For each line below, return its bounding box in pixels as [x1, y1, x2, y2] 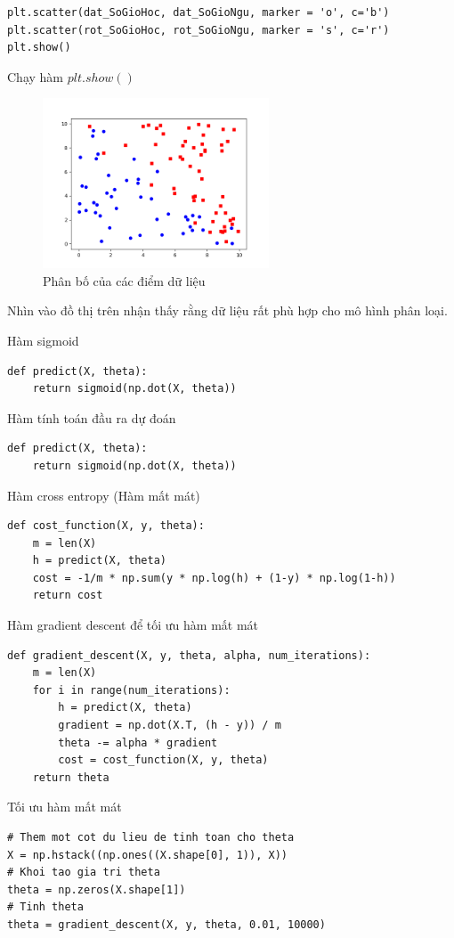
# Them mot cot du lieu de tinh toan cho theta [7, 831, 295, 844]
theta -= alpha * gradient [58, 736, 218, 749]
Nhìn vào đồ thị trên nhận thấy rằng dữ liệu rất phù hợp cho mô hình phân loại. [7, 301, 448, 320]
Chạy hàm [7, 67, 63, 86]
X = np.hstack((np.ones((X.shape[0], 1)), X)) [7, 848, 288, 861]
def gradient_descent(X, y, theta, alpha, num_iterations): [7, 648, 371, 662]
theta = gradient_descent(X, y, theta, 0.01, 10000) [7, 918, 326, 931]
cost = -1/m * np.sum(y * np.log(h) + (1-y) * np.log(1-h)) [32, 571, 396, 584]
